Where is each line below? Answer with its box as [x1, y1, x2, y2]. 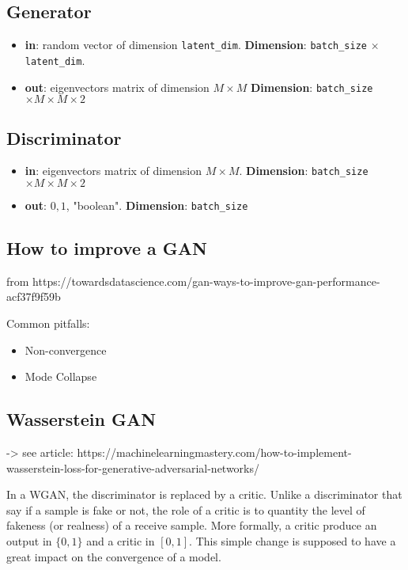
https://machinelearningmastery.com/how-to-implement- [77, 444, 352, 461]
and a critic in [86, 533, 155, 549]
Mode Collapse [25, 368, 97, 385]
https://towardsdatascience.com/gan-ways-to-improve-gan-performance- [32, 272, 380, 289]
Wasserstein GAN [6, 407, 157, 431]
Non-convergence [25, 341, 107, 358]
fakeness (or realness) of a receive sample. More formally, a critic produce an [6, 517, 377, 534]
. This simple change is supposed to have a [189, 533, 396, 549]
